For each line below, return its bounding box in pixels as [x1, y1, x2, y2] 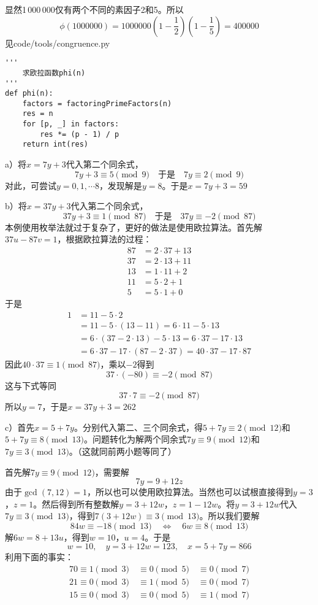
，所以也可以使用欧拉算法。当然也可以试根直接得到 [87, 485, 293, 498]
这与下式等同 [5, 379, 56, 391]
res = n [22, 109, 53, 118]
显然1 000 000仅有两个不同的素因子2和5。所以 [5, 3, 184, 15]
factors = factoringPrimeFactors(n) [22, 99, 172, 108]
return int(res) [22, 140, 89, 149]
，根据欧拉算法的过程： [57, 233, 152, 245]
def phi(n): [5, 89, 53, 98]
